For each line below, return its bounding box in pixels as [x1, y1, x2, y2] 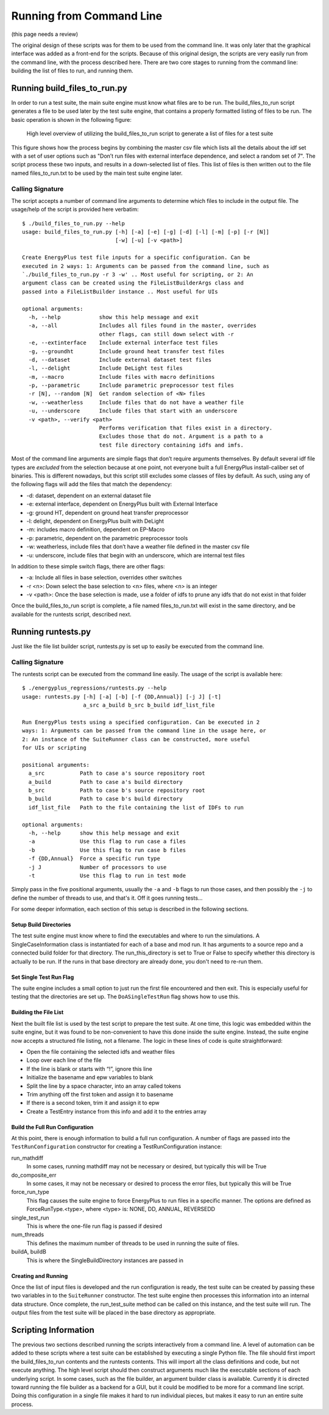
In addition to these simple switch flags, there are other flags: [11, 562, 165, 570]
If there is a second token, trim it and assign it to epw [26, 1099, 160, 1107]
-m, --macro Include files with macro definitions [28, 373, 215, 380]
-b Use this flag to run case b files [28, 847, 186, 853]
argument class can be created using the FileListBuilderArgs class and [22, 280, 244, 286]
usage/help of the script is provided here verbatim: [11, 206, 140, 213]
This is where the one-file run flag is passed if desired [26, 1223, 163, 1230]
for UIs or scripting [22, 744, 87, 752]
